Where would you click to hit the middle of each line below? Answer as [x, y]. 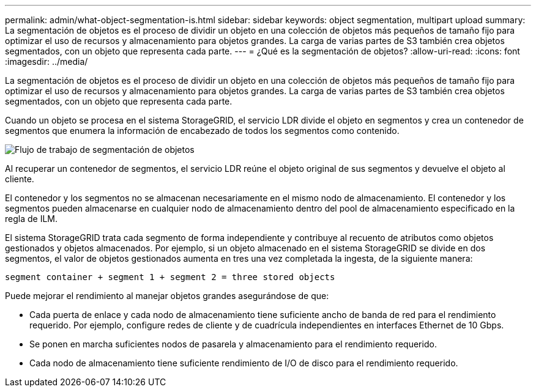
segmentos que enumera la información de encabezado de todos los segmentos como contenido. [202, 131]
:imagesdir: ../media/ [47, 61]
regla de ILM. [32, 219]
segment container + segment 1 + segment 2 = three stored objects [170, 277]
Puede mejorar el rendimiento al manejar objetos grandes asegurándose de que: [167, 296]
